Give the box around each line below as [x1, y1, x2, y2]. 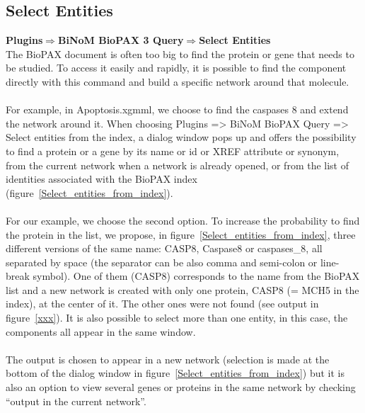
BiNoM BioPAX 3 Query [57, 33, 184, 47]
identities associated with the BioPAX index [6, 171, 197, 186]
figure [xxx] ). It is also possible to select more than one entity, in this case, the [6, 310, 348, 325]
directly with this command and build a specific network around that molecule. [6, 74, 349, 89]
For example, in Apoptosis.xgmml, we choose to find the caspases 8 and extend [6, 102, 349, 117]
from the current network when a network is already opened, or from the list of [6, 157, 349, 172]
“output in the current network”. [6, 393, 146, 408]
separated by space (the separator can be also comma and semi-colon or [6, 254, 318, 269]
